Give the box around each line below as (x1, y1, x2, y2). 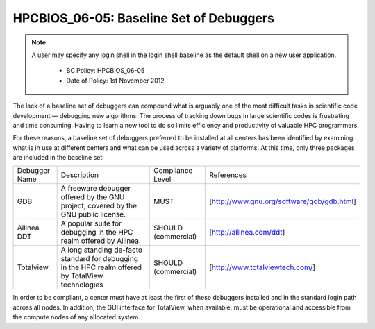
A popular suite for (60, 219, 122, 228)
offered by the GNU (60, 192, 125, 202)
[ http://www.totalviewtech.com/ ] (209, 262, 316, 272)
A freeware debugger (60, 184, 131, 194)
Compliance (153, 166, 193, 176)
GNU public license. (60, 210, 126, 219)
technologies (60, 280, 103, 289)
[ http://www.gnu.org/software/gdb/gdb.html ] (209, 196, 357, 206)
